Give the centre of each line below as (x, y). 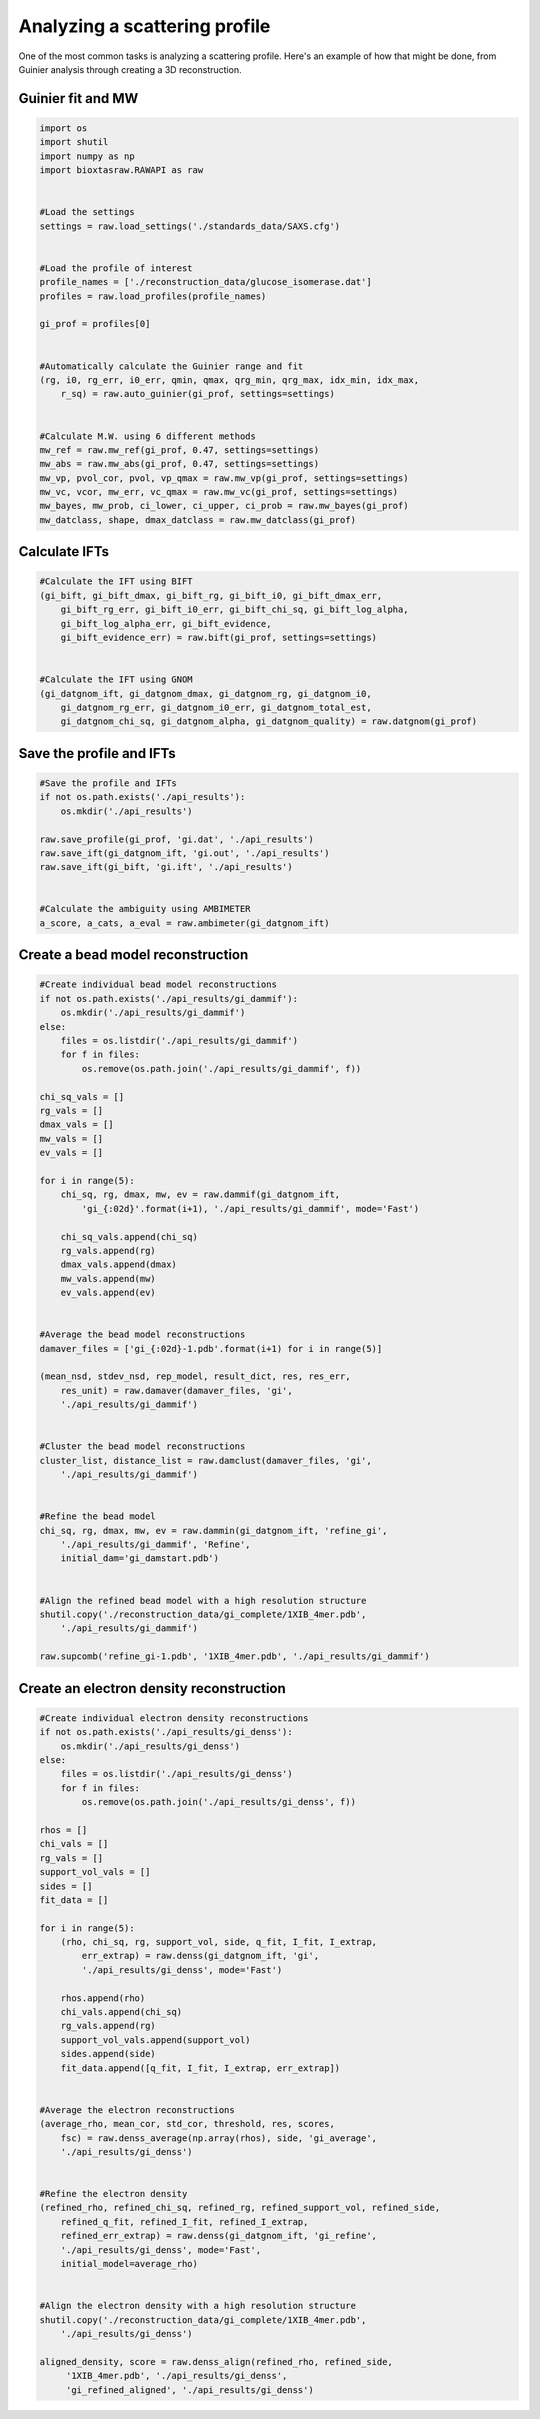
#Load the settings (87, 212)
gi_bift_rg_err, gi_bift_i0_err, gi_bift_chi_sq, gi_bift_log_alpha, (234, 609)
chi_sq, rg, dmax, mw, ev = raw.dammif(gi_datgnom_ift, (200, 1194)
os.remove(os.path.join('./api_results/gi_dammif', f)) (221, 1068)
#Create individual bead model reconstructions (158, 984)
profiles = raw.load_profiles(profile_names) (153, 296)
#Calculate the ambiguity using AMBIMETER (145, 909)
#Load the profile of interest (116, 268)
